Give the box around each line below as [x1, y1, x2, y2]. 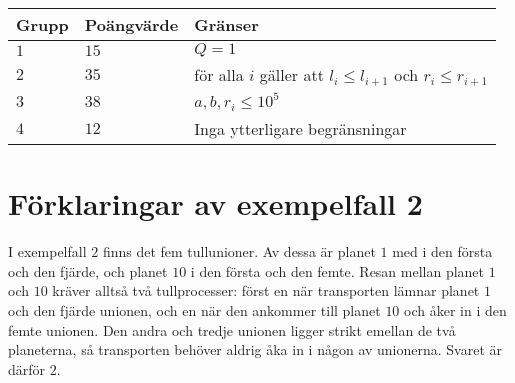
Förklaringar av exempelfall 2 [8, 183, 423, 224]
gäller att [259, 63, 324, 86]
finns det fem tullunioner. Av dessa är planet [102, 241, 376, 262]
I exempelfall [8, 241, 87, 262]
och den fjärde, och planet [8, 260, 168, 281]
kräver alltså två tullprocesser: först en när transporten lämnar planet [52, 280, 480, 301]
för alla [194, 63, 244, 86]
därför [8, 358, 46, 379]
